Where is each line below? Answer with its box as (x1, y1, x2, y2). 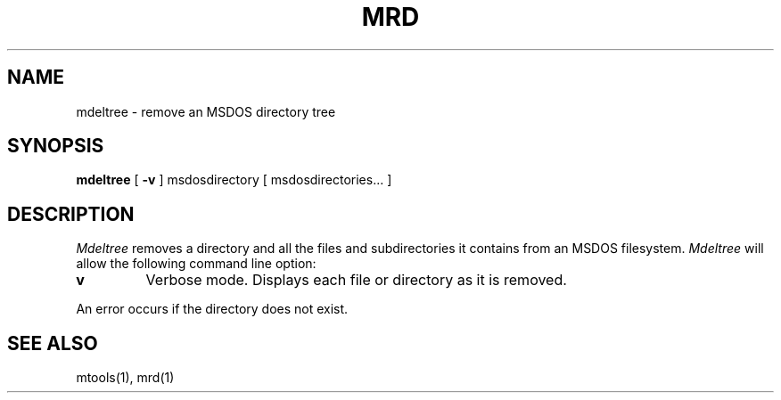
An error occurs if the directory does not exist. (76, 301, 349, 317)
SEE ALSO (7, 331, 98, 355)
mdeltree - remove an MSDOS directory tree (76, 103, 336, 119)
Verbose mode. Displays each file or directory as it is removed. (145, 271, 567, 290)
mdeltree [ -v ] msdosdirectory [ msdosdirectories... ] (76, 172, 392, 188)
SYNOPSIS (7, 135, 104, 158)
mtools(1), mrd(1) (76, 370, 175, 386)
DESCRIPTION (7, 202, 135, 225)
